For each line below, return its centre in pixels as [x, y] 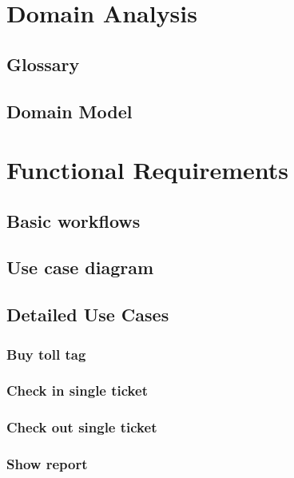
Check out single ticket [82, 427]
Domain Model [70, 111]
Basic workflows [73, 220]
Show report [47, 464]
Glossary [43, 64]
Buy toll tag [46, 354]
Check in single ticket [77, 390]
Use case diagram [80, 267]
